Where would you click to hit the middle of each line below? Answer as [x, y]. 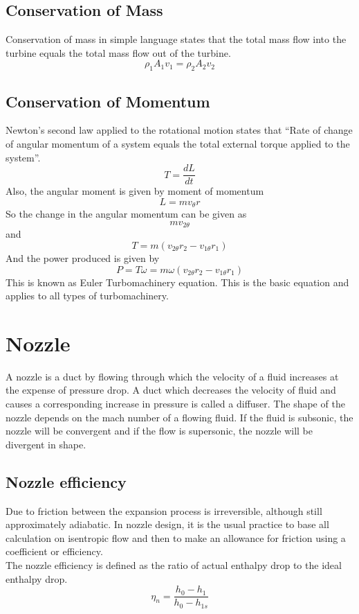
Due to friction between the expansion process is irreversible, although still [164, 510]
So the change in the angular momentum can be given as [126, 214]
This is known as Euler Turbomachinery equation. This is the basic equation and [177, 282]
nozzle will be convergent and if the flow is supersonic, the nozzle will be [159, 431]
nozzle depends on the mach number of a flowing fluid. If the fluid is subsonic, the [179, 417]
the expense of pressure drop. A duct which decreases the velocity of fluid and [171, 390]
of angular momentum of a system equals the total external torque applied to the [178, 143]
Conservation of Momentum [108, 101]
